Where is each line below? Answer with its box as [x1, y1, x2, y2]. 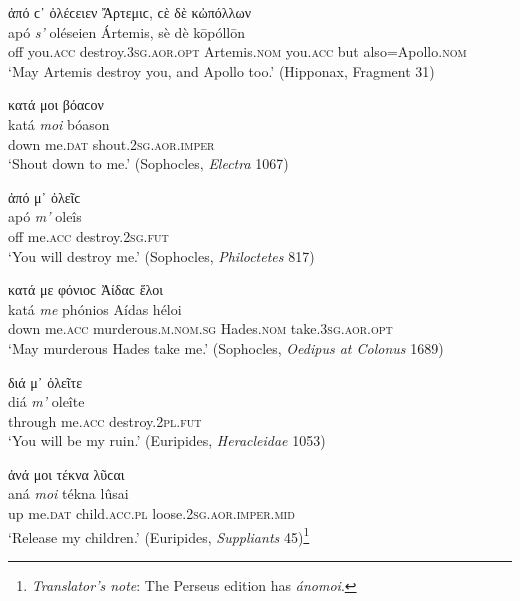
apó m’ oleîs [8, 206, 82, 227]
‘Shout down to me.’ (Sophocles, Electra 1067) [8, 153, 289, 174]
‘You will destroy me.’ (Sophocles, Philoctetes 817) [8, 245, 315, 266]
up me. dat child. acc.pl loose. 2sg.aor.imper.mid [8, 503, 295, 524]
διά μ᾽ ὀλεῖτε [8, 371, 83, 392]
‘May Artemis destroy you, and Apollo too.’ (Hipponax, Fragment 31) [8, 60, 435, 81]
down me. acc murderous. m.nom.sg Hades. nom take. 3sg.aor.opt [8, 318, 393, 339]
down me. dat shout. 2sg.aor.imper [8, 133, 215, 154]
